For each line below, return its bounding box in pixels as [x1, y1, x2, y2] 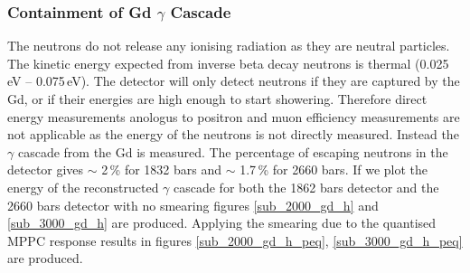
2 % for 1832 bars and [101, 160, 222, 179]
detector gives [7, 160, 84, 179]
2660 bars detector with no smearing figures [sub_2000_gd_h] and [7, 195, 379, 214]
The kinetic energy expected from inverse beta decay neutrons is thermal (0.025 [7, 53, 449, 72]
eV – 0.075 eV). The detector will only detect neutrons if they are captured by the [7, 71, 460, 90]
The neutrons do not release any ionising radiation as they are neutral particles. [7, 36, 450, 55]
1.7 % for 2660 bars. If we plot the [240, 160, 428, 179]
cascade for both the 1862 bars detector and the [174, 177, 439, 196]
